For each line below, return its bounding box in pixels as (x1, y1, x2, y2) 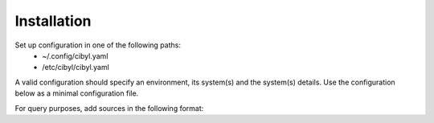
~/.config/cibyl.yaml (42, 51, 108, 60)
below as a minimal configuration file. (14, 88, 139, 98)
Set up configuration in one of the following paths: (14, 40, 181, 50)
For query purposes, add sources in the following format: (14, 103, 204, 113)
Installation (14, 12, 92, 30)
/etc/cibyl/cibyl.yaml (42, 63, 110, 72)
